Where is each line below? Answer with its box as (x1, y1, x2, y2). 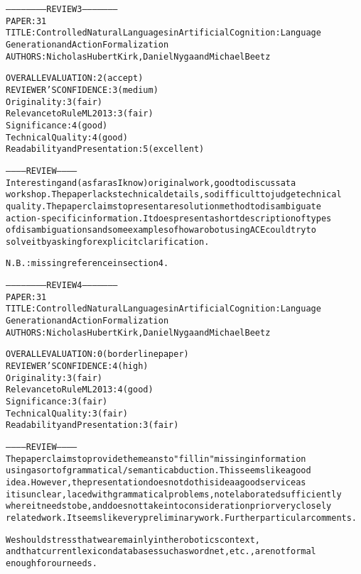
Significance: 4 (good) (6, 120, 108, 131)
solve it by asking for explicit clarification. (6, 236, 210, 247)
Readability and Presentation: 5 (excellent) (6, 144, 205, 155)
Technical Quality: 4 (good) (6, 132, 128, 143)
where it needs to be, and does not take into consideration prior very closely (6, 501, 332, 512)
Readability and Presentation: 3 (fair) (6, 420, 179, 431)
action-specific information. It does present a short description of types (6, 213, 332, 223)
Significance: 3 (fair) (6, 397, 108, 407)
